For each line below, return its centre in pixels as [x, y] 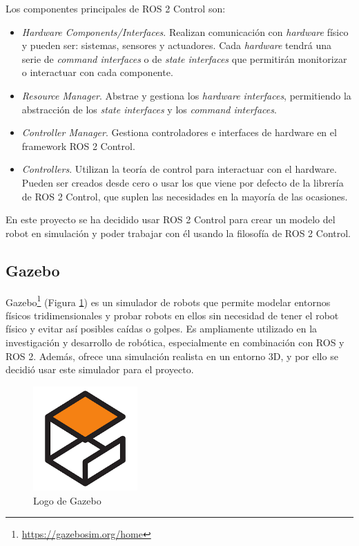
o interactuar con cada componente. [97, 72]
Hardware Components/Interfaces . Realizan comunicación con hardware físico [185, 31]
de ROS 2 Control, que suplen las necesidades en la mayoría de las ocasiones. [185, 196]
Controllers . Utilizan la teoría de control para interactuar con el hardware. [179, 169]
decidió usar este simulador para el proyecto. [100, 369]
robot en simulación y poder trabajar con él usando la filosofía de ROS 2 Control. [178, 233]
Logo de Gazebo [67, 500]
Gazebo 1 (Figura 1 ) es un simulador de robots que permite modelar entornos [168, 301]
